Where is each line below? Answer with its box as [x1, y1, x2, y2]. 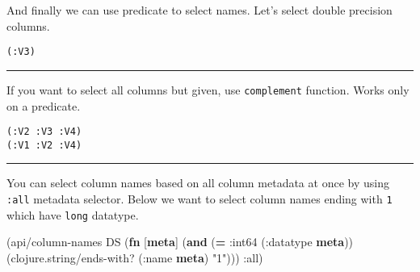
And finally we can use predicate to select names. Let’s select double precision [6, 2, 393, 18]
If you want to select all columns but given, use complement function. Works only [6, 81, 409, 98]
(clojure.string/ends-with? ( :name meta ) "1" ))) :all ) [6, 249, 263, 266]
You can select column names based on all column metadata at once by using [6, 174, 389, 191]
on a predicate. [6, 97, 81, 114]
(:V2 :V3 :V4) [6, 126, 82, 138]
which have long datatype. [6, 206, 139, 223]
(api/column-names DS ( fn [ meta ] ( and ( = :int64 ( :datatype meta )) [6, 233, 354, 250]
